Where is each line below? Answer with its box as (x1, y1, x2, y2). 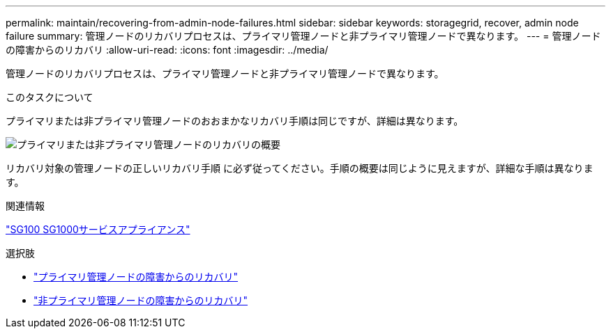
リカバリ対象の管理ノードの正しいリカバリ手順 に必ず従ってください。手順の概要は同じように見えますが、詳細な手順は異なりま (6, 162, 594, 174)
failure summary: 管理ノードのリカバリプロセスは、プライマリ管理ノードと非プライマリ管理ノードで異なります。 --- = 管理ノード (6, 30, 601, 42)
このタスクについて (6, 91, 93, 103)
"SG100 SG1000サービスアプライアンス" (6, 223, 190, 235)
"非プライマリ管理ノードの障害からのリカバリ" (33, 294, 248, 306)
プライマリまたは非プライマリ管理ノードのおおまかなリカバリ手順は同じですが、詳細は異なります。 (6, 115, 464, 127)
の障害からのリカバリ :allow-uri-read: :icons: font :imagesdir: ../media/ (6, 44, 329, 56)
